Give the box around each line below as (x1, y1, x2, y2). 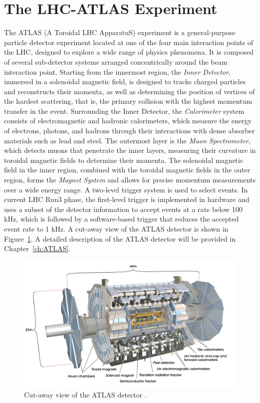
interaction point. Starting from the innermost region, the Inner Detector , (4, 66, 231, 77)
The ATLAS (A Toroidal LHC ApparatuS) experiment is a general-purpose (4, 27, 235, 38)
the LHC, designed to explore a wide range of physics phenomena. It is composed (4, 47, 254, 57)
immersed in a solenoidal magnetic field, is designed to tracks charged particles (4, 76, 246, 87)
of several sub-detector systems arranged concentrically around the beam (4, 56, 227, 67)
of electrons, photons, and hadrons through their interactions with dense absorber (4, 125, 255, 136)
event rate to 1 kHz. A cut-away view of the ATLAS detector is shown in (4, 224, 228, 234)
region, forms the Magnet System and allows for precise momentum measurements (4, 174, 256, 185)
